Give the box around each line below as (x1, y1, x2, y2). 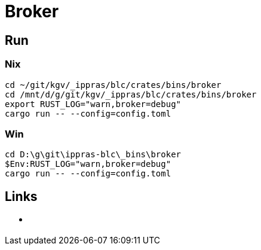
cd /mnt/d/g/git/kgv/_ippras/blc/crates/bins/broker (5, 89, 257, 99)
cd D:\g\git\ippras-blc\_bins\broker (5, 150, 182, 160)
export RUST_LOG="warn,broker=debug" (5, 99, 182, 109)
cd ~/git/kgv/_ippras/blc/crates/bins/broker (5, 80, 222, 90)
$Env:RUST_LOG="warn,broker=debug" (5, 159, 171, 169)
